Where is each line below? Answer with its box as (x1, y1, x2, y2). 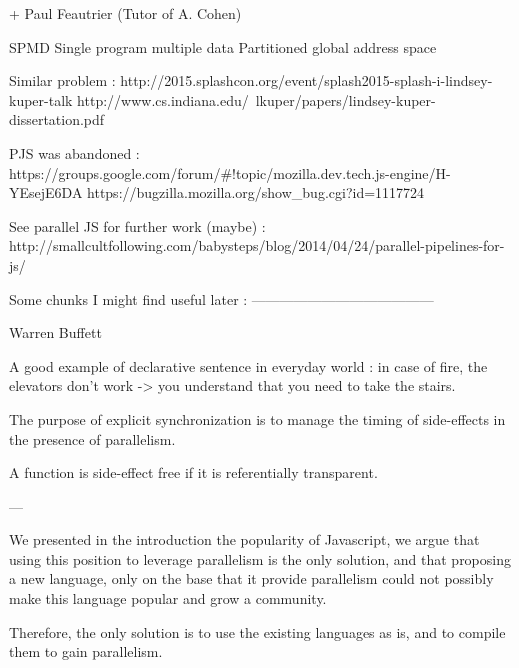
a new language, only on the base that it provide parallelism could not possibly (9, 568, 494, 589)
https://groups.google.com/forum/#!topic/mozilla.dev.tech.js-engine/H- (9, 162, 451, 183)
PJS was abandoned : (9, 142, 140, 163)
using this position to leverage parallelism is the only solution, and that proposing (9, 548, 511, 569)
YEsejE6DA (9, 182, 83, 203)
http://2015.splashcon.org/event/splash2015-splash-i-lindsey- (120, 70, 493, 91)
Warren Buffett (9, 322, 102, 343)
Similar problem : (9, 70, 116, 91)
